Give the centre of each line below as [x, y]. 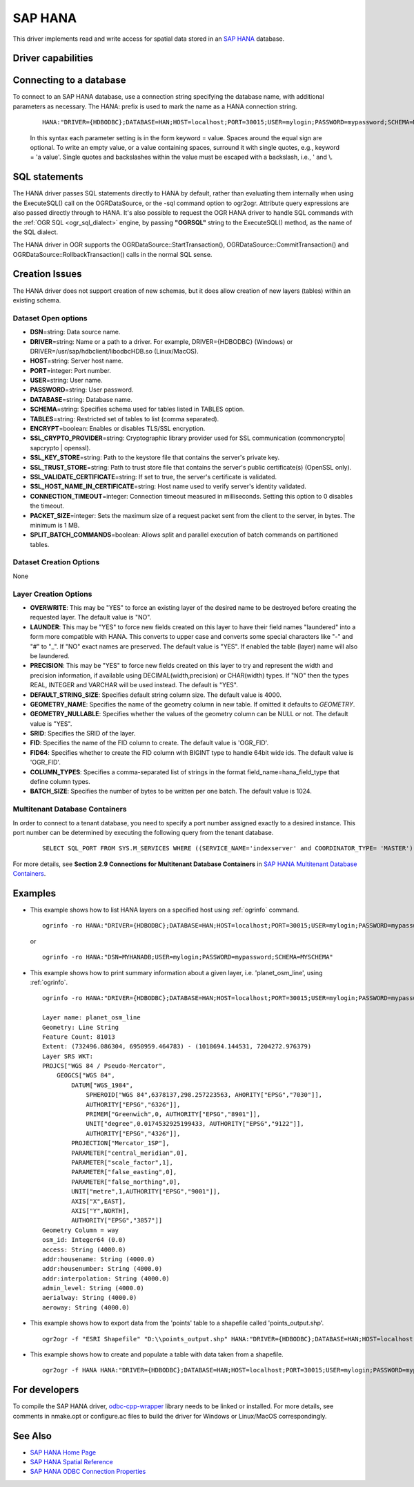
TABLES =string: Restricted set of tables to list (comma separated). [125, 419]
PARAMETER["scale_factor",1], [122, 1163]
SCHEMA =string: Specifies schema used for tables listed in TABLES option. [137, 409]
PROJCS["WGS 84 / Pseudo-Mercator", [104, 1066]
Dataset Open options [50, 318]
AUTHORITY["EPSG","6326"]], [133, 1104]
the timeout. [47, 506]
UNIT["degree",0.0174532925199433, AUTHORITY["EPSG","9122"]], [195, 1124]
